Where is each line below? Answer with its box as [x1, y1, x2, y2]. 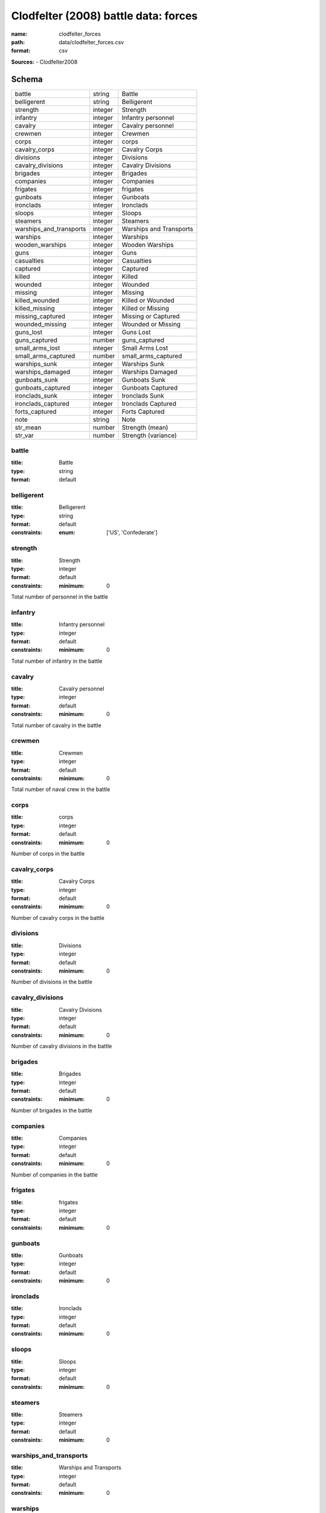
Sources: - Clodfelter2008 [11, 58, 78, 65]
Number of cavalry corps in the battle [11, 914, 105, 921]
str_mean [14, 423, 42, 432]
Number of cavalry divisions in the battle [11, 1043, 112, 1050]
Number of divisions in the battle [11, 978, 93, 986]
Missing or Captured [121, 312, 181, 320]
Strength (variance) [121, 431, 177, 439]
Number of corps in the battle [11, 850, 85, 857]
